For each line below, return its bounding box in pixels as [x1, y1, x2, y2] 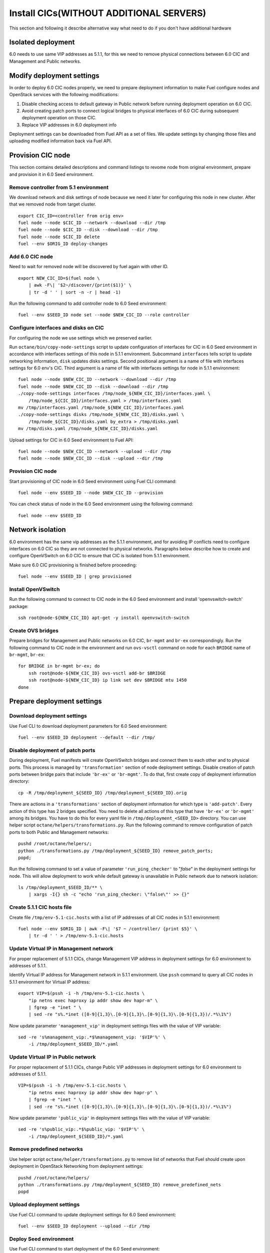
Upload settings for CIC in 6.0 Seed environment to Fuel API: [9, 437, 134, 443]
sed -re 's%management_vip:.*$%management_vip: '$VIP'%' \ [18, 1034, 166, 1040]
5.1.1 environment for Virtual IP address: [9, 979, 90, 985]
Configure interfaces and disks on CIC [9, 324, 104, 331]
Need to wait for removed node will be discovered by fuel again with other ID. [9, 264, 168, 270]
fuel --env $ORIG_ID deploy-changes [18, 241, 108, 247]
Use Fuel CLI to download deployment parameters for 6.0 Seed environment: [9, 723, 167, 729]
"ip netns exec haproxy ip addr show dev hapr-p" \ [28, 1090, 158, 1095]
